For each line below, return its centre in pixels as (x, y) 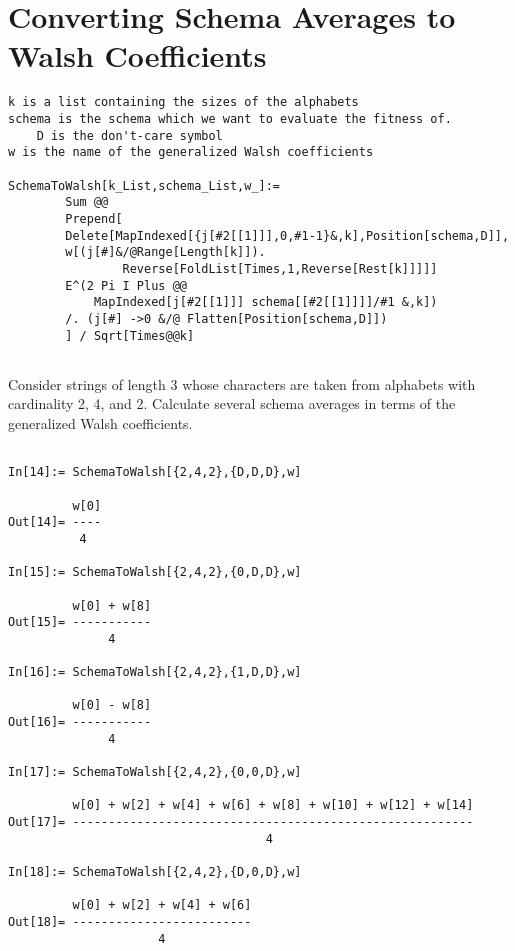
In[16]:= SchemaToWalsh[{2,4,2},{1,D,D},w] (155, 672)
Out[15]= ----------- (80, 622)
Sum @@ (87, 202)
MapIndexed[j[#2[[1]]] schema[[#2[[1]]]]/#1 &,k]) (265, 302)
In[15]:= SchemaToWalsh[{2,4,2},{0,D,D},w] (155, 572)
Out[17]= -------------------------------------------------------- (241, 822)
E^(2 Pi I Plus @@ (126, 285)
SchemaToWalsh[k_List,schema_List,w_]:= (144, 185)
